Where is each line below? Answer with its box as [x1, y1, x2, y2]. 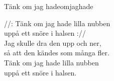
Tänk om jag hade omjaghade [4, 1, 93, 11]
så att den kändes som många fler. [4, 47, 109, 58]
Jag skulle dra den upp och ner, [4, 37, 101, 48]
